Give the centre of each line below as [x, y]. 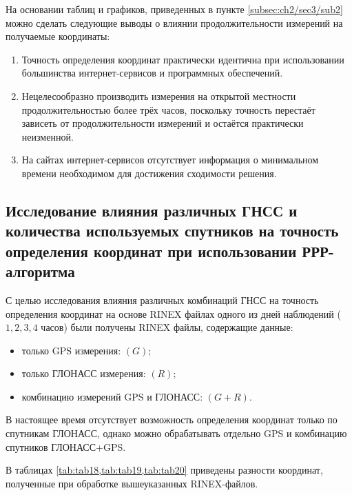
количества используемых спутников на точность [172, 231]
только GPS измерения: [71, 350]
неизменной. [48, 136]
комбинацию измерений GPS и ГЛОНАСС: [112, 396]
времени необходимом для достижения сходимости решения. [149, 173]
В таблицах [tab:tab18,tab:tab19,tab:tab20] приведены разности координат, [164, 470]
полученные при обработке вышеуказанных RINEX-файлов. [132, 483]
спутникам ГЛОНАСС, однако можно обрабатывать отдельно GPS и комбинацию [176, 433]
